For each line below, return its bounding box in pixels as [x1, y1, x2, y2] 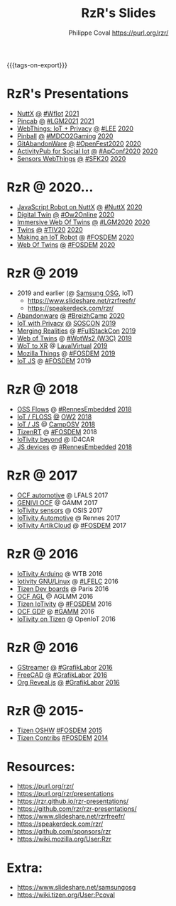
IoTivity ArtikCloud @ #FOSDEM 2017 [16, 521, 127, 529]
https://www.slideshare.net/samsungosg [16, 883, 136, 892]
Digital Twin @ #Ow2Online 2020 [16, 210, 115, 219]
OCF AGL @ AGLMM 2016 [16, 592, 94, 600]
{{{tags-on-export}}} [6, 60, 68, 69]
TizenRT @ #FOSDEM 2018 [16, 427, 97, 436]
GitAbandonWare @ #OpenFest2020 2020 [16, 139, 141, 148]
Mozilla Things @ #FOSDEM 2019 [16, 349, 116, 358]
